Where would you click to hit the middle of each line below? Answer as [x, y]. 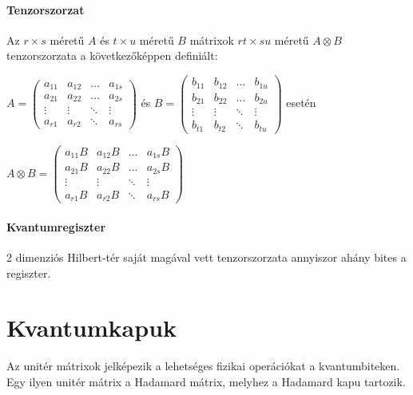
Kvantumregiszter [56, 226]
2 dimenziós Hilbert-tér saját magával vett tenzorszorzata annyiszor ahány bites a [206, 257]
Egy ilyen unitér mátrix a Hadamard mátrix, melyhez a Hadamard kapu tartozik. [206, 381]
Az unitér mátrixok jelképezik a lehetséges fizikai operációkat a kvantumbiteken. [203, 366]
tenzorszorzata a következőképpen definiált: [112, 55]
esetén [301, 103]
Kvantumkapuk [92, 328]
